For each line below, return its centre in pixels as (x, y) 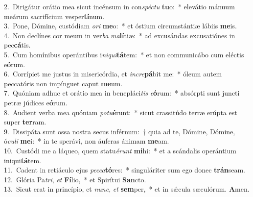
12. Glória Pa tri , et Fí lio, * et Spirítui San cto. (75, 179)
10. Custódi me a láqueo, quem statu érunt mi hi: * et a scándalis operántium (120, 150)
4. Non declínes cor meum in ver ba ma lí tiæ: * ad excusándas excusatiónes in (120, 35)
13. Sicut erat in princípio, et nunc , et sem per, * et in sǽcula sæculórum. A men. (127, 189)
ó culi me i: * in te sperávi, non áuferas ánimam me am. (87, 141)
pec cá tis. (17, 45)
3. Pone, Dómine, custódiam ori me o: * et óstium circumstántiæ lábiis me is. (120, 26)
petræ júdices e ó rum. (36, 102)
